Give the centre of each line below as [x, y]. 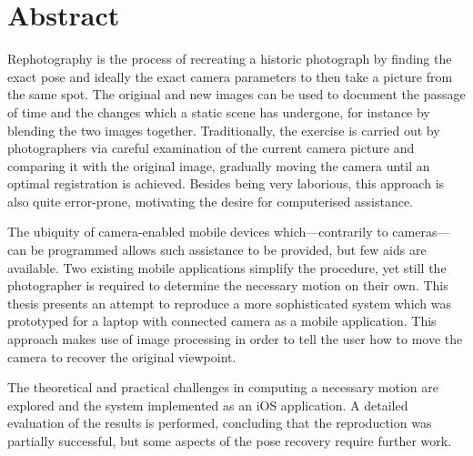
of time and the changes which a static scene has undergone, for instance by [219, 111]
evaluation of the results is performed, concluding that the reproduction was [220, 423]
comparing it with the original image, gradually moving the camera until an [219, 165]
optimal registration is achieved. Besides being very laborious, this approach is [226, 183]
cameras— [421, 232]
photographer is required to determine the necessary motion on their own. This [228, 285]
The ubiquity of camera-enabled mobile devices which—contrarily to [198, 232]
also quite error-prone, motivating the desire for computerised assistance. [210, 201]
